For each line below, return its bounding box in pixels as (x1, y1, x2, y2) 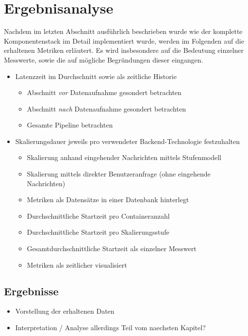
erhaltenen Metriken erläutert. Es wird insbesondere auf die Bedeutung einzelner (4, 45, 244, 55)
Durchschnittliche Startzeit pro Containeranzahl (27, 210, 170, 221)
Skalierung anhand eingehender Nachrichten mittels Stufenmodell (27, 152, 222, 162)
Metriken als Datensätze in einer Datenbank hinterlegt (27, 194, 189, 205)
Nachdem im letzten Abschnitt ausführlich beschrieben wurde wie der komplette (4, 26, 243, 36)
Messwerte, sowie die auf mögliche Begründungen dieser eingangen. (4, 54, 203, 64)
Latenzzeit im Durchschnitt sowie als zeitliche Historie (15, 71, 177, 81)
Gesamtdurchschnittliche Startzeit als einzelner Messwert (27, 243, 197, 254)
